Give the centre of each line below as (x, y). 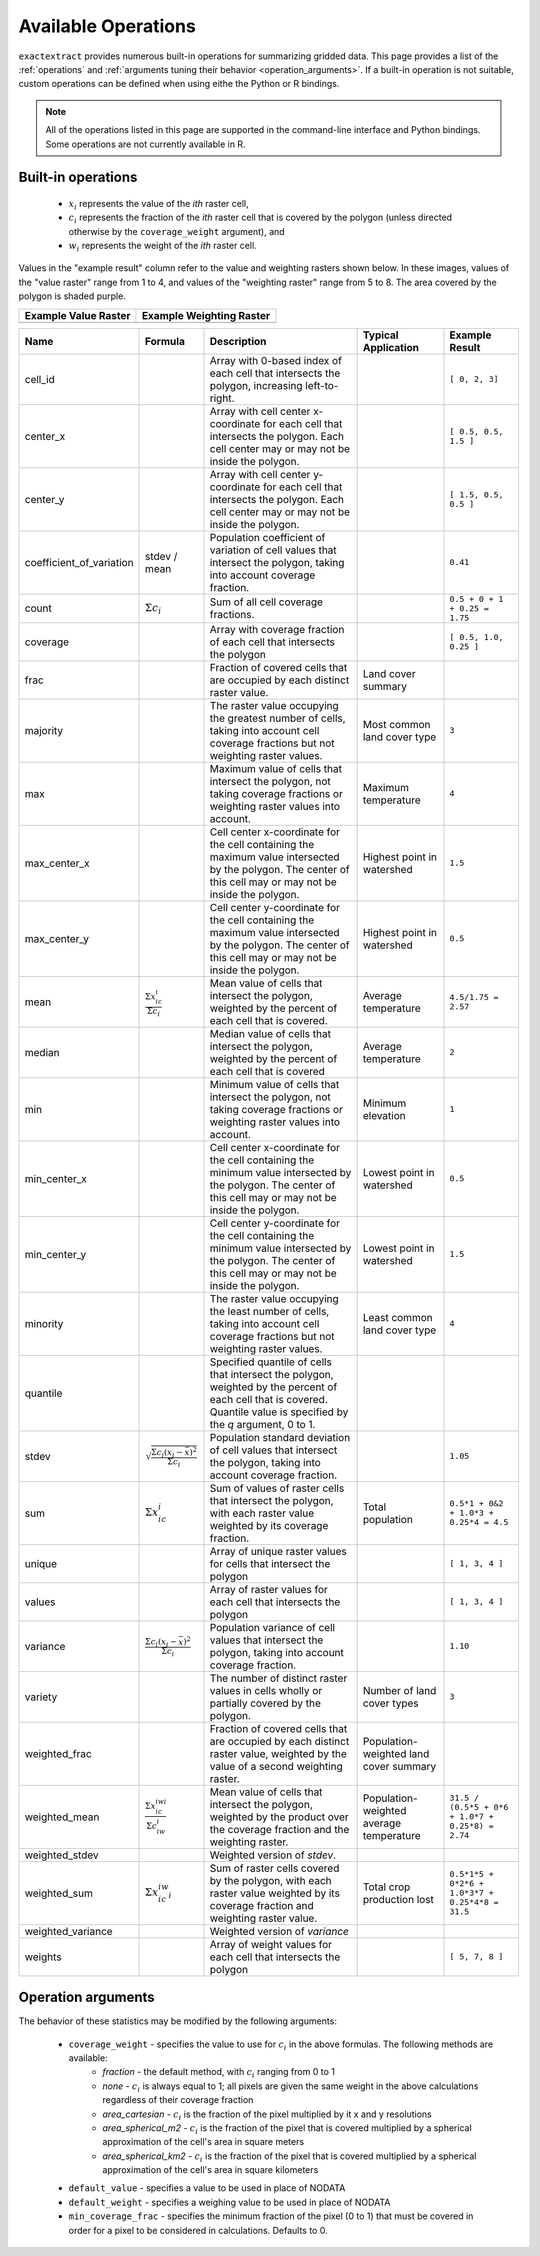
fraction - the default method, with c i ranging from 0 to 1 (218, 2073)
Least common (398, 1317)
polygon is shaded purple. (72, 296)
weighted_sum (59, 1893)
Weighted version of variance (279, 1931)
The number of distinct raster (278, 1678)
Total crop (386, 1887)
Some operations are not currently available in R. (145, 144)
